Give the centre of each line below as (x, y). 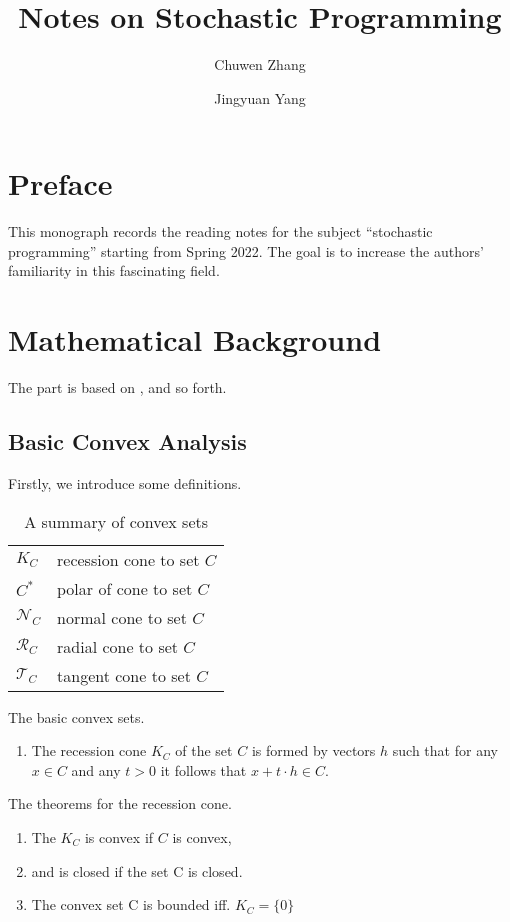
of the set (204, 750)
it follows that (203, 769)
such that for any (445, 750)
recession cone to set (128, 559)
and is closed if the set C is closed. (137, 870)
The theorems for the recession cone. (120, 803)
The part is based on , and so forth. (117, 387)
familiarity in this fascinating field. (114, 270)
